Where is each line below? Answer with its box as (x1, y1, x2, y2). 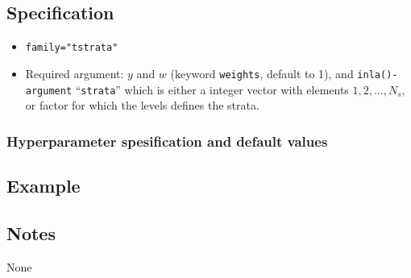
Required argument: (25, 64, 124, 81)
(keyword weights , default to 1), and (170, 64, 354, 81)
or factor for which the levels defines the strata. (25, 97, 259, 114)
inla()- (357, 68, 398, 81)
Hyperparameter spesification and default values (6, 131, 328, 151)
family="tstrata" (25, 42, 118, 54)
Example (6, 173, 81, 197)
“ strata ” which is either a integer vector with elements (75, 81, 349, 98)
